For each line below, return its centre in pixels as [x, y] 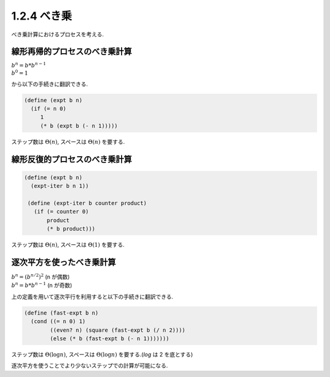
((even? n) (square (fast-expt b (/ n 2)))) [118, 330]
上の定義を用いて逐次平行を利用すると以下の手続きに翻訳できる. [92, 296]
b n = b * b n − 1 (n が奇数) [42, 285]
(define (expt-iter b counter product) [87, 203]
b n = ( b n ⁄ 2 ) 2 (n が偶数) [41, 277]
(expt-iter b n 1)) [60, 186]
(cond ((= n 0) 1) [58, 322]
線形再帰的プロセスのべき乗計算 [71, 52]
